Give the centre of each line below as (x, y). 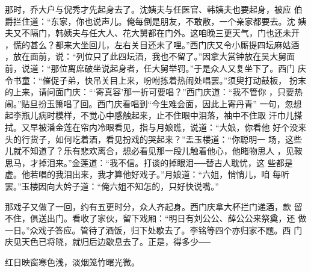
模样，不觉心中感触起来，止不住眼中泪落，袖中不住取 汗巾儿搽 (179, 115)
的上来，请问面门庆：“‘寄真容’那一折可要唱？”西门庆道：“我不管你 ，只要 (150, 92)
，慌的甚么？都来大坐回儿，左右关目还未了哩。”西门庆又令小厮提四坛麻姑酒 (152, 44)
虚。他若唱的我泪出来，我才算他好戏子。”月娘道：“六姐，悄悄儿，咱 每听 (147, 174)
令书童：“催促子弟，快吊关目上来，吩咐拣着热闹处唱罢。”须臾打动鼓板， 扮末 (155, 80)
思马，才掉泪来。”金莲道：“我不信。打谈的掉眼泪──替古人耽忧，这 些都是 (149, 162)
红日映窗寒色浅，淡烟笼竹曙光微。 (72, 261)
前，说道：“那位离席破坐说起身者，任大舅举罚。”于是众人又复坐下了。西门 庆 (155, 68)
